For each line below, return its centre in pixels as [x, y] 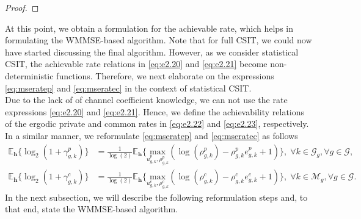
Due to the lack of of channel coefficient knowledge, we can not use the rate [146, 100]
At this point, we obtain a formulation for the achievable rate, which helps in [149, 28]
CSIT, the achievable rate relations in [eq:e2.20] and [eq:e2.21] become [136, 64]
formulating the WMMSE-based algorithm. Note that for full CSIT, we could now [159, 40]
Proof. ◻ [22, 7]
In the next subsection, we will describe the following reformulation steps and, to [156, 197]
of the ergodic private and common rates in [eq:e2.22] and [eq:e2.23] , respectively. [157, 124]
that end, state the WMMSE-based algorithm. [92, 209]
